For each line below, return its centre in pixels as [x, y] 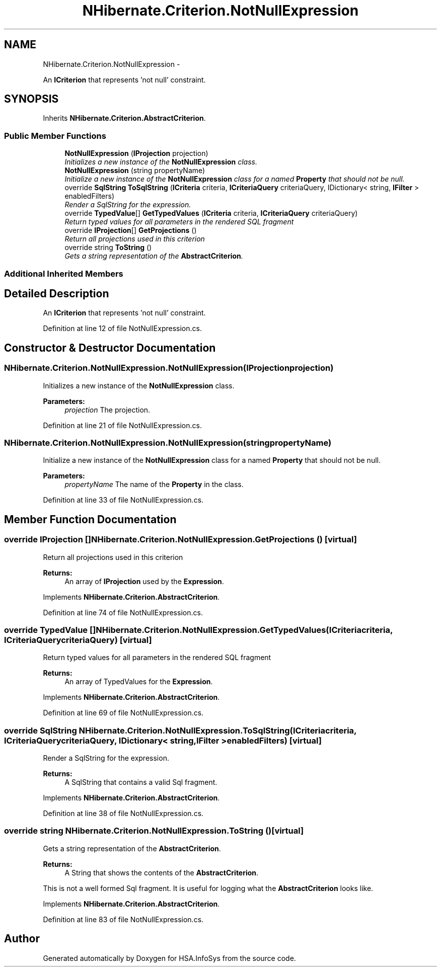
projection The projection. [107, 410]
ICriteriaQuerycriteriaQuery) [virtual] [78, 640]
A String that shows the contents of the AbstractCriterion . [162, 872]
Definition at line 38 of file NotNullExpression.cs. [123, 814]
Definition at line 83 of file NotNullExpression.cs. [123, 919]
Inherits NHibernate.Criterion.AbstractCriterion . [124, 118]
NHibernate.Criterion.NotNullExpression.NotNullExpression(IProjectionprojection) [169, 368]
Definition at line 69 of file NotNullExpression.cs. [123, 713]
